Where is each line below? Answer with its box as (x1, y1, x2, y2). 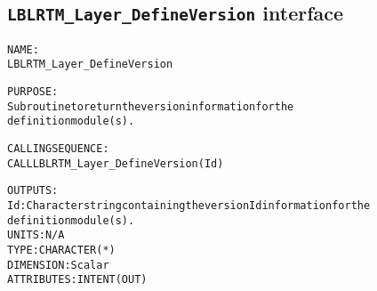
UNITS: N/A (7, 229, 65, 242)
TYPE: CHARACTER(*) (7, 244, 116, 256)
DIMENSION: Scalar (7, 258, 109, 271)
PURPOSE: (7, 85, 59, 99)
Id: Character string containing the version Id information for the (7, 199, 371, 213)
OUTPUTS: (7, 184, 59, 198)
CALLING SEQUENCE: (7, 142, 109, 156)
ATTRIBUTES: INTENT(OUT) (7, 273, 148, 287)
